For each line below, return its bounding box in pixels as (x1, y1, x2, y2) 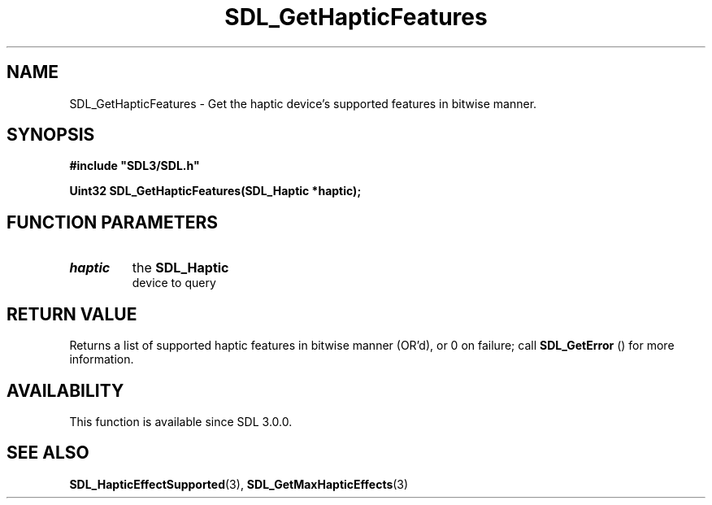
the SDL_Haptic (132, 259, 229, 276)
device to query (132, 276, 216, 290)
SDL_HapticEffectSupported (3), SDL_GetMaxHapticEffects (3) (69, 477, 409, 491)
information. (69, 352, 134, 367)
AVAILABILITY (7, 380, 124, 401)
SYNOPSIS (7, 124, 95, 146)
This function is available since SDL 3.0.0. (69, 414, 293, 429)
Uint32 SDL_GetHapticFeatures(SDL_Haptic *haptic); (69, 184, 362, 198)
